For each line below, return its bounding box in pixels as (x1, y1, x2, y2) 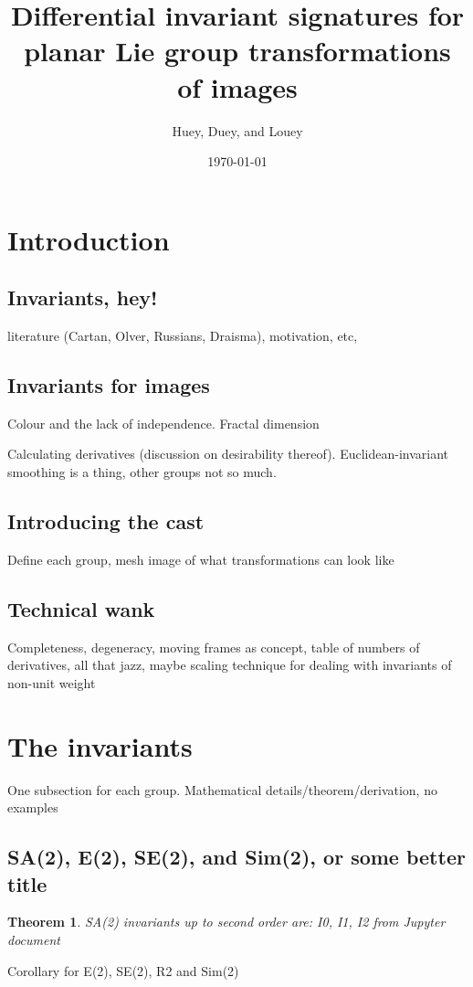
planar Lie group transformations (24, 32, 451, 69)
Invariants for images (7, 371, 210, 399)
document (7, 929, 60, 949)
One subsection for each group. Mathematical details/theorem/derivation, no (7, 780, 437, 799)
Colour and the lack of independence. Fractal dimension (7, 413, 320, 432)
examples (7, 798, 58, 817)
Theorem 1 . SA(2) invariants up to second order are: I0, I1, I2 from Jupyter (7, 912, 446, 931)
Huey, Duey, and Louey (172, 121, 303, 140)
